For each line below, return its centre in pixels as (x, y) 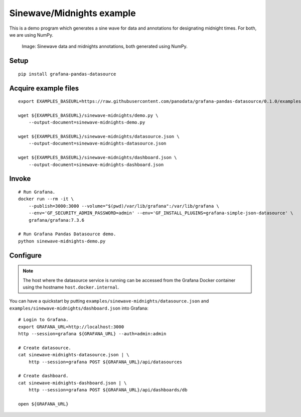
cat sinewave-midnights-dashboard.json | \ (72, 383)
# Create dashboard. (43, 376)
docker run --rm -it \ (46, 199)
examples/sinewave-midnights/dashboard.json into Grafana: (79, 308)
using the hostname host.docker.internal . (71, 287)
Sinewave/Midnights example (72, 13)
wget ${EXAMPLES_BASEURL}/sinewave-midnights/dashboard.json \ (98, 158)
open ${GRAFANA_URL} (43, 404)
